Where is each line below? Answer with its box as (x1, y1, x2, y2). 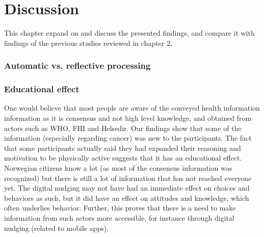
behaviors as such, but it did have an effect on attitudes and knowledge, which (4, 192, 249, 203)
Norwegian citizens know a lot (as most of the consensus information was (4, 162, 232, 173)
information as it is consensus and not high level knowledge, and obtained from (4, 112, 252, 123)
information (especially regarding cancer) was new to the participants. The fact (4, 133, 252, 143)
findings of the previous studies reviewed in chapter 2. (4, 37, 172, 48)
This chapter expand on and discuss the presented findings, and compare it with (4, 28, 255, 38)
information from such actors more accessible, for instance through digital (4, 212, 234, 223)
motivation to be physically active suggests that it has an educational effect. (4, 152, 242, 163)
